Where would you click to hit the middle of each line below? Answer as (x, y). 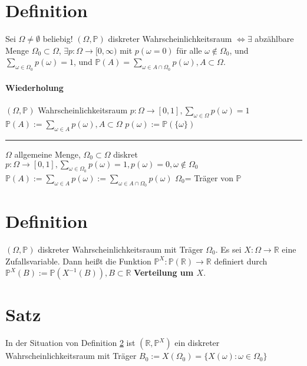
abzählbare (274, 39)
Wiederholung (34, 88)
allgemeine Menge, (47, 154)
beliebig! (58, 39)
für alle (189, 50)
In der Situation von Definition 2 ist (70, 343)
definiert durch (241, 261)
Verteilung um (164, 272)
